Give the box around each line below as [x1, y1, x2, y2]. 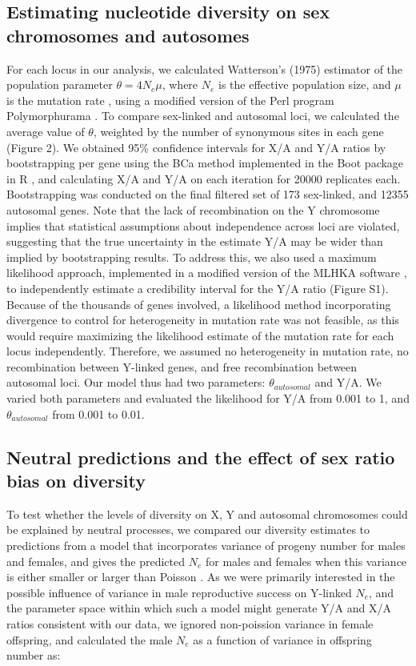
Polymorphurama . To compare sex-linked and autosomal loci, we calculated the [6, 107, 399, 124]
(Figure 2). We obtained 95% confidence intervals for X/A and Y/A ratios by [6, 138, 386, 155]
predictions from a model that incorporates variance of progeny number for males [6, 537, 406, 554]
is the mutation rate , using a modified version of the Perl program [6, 91, 334, 108]
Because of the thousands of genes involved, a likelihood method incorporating [6, 295, 391, 312]
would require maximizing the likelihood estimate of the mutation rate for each [6, 327, 394, 343]
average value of [6, 122, 85, 139]
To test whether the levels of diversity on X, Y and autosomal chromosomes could [6, 505, 408, 522]
